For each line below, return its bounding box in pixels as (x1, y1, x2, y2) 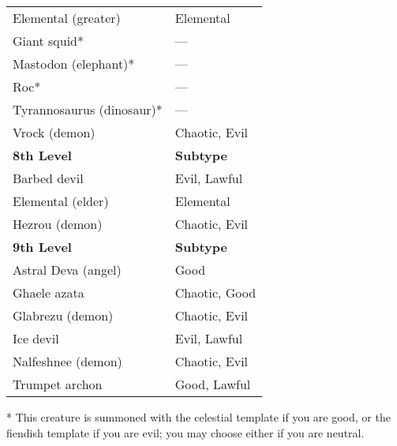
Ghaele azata (13, 283, 84, 302)
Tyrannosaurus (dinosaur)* (13, 100, 163, 118)
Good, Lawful (174, 375, 251, 393)
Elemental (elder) (13, 192, 109, 210)
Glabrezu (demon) (13, 306, 114, 324)
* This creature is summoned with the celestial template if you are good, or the (6, 409, 391, 425)
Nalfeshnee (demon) (13, 352, 122, 370)
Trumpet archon (13, 375, 103, 393)
